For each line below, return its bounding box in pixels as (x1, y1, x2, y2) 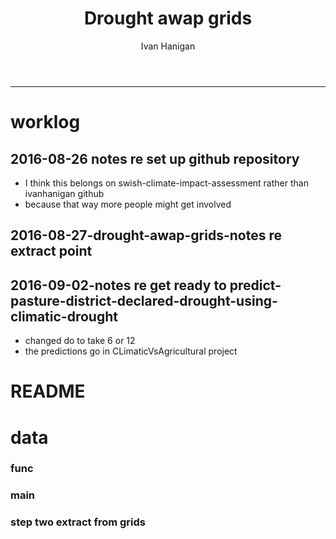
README (10, 380, 86, 403)
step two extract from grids (10, 515, 146, 529)
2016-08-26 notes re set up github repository (10, 150, 300, 167)
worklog (10, 111, 81, 134)
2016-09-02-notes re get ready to (10, 277, 227, 294)
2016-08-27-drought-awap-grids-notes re (10, 227, 283, 244)
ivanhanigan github (24, 187, 105, 199)
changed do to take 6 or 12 (24, 335, 136, 347)
